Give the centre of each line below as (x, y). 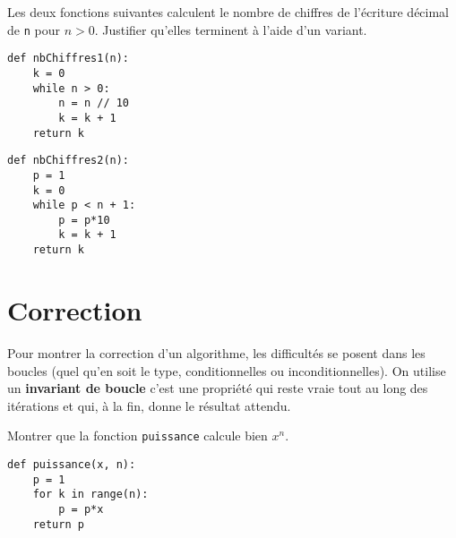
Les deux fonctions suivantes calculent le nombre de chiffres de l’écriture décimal (228, 12)
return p (58, 524)
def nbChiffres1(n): (69, 59)
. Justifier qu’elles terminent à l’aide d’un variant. (231, 29)
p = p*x (81, 509)
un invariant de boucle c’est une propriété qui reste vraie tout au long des (218, 388)
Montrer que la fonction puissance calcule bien (138, 436)
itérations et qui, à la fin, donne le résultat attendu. (149, 405)
